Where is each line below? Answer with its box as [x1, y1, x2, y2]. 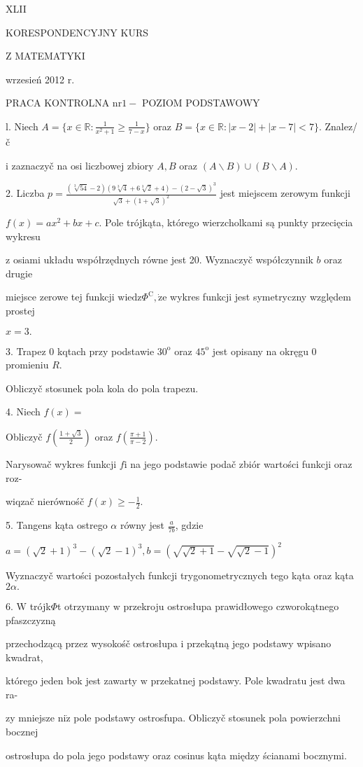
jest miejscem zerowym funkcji [220, 186, 350, 200]
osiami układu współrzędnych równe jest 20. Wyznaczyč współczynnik [13, 252, 313, 267]
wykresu [6, 228, 41, 243]
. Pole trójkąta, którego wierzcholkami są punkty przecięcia [99, 215, 353, 230]
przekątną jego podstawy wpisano [187, 636, 332, 651]
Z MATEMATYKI [6, 48, 85, 63]
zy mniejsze [6, 710, 55, 725]
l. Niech [6, 118, 38, 133]
